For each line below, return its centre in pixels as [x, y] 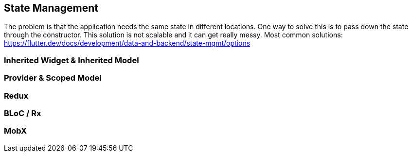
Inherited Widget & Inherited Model [72, 60]
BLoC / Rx [23, 113]
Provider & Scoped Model [53, 78]
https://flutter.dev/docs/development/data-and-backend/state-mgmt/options [127, 43]
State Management [51, 8]
